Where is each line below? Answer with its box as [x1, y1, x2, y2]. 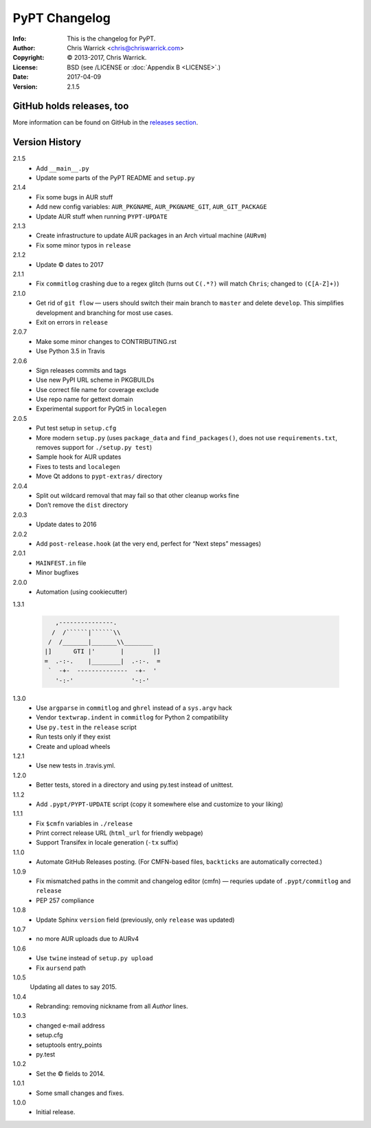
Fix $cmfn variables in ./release [36, 819, 133, 827]
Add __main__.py [36, 164, 89, 172]
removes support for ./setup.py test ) [36, 444, 153, 452]
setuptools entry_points [36, 1041, 102, 1049]
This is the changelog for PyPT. [67, 34, 156, 43]
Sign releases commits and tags [36, 366, 127, 374]
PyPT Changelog [12, 10, 111, 25]
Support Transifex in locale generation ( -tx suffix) [36, 838, 179, 847]
